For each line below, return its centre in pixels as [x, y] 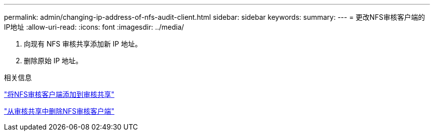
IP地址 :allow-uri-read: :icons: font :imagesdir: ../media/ [94, 27]
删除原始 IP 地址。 [53, 61]
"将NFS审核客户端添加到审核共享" [59, 94]
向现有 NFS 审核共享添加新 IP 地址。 [83, 44]
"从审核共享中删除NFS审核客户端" [59, 111]
